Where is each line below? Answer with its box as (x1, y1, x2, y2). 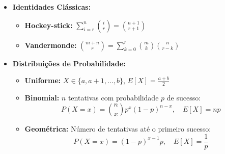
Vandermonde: (24, 39, 77, 50)
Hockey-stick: (24, 19, 73, 30)
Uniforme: (24, 75, 61, 86)
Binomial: (24, 92, 60, 103)
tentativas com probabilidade (68, 92, 159, 103)
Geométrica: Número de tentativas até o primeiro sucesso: (24, 123, 211, 134)
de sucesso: (166, 92, 201, 103)
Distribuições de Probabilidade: (12, 58, 126, 68)
